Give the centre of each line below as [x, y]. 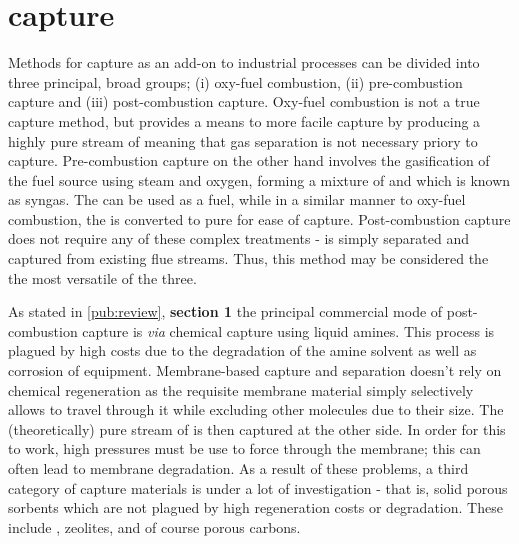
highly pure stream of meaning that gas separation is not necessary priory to [243, 140]
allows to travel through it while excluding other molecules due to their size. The [256, 409]
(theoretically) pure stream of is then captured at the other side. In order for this [257, 428]
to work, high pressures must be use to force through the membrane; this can [244, 448]
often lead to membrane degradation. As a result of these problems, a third [238, 468]
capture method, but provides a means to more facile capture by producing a [244, 120]
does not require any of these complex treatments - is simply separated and [239, 238]
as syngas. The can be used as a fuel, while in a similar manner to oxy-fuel [237, 199]
